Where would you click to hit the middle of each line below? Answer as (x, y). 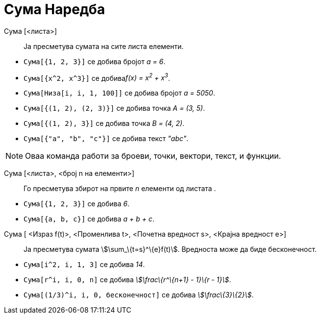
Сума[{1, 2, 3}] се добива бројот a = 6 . (95, 61)
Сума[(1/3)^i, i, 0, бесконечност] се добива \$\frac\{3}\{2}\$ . (139, 295)
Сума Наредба (55, 9)
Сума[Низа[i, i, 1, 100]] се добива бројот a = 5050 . (119, 93)
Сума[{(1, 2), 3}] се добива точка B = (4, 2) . (104, 123)
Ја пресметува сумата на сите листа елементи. (104, 46)
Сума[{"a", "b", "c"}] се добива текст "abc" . (106, 139)
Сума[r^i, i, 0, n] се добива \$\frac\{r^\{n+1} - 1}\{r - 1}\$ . (127, 280)
